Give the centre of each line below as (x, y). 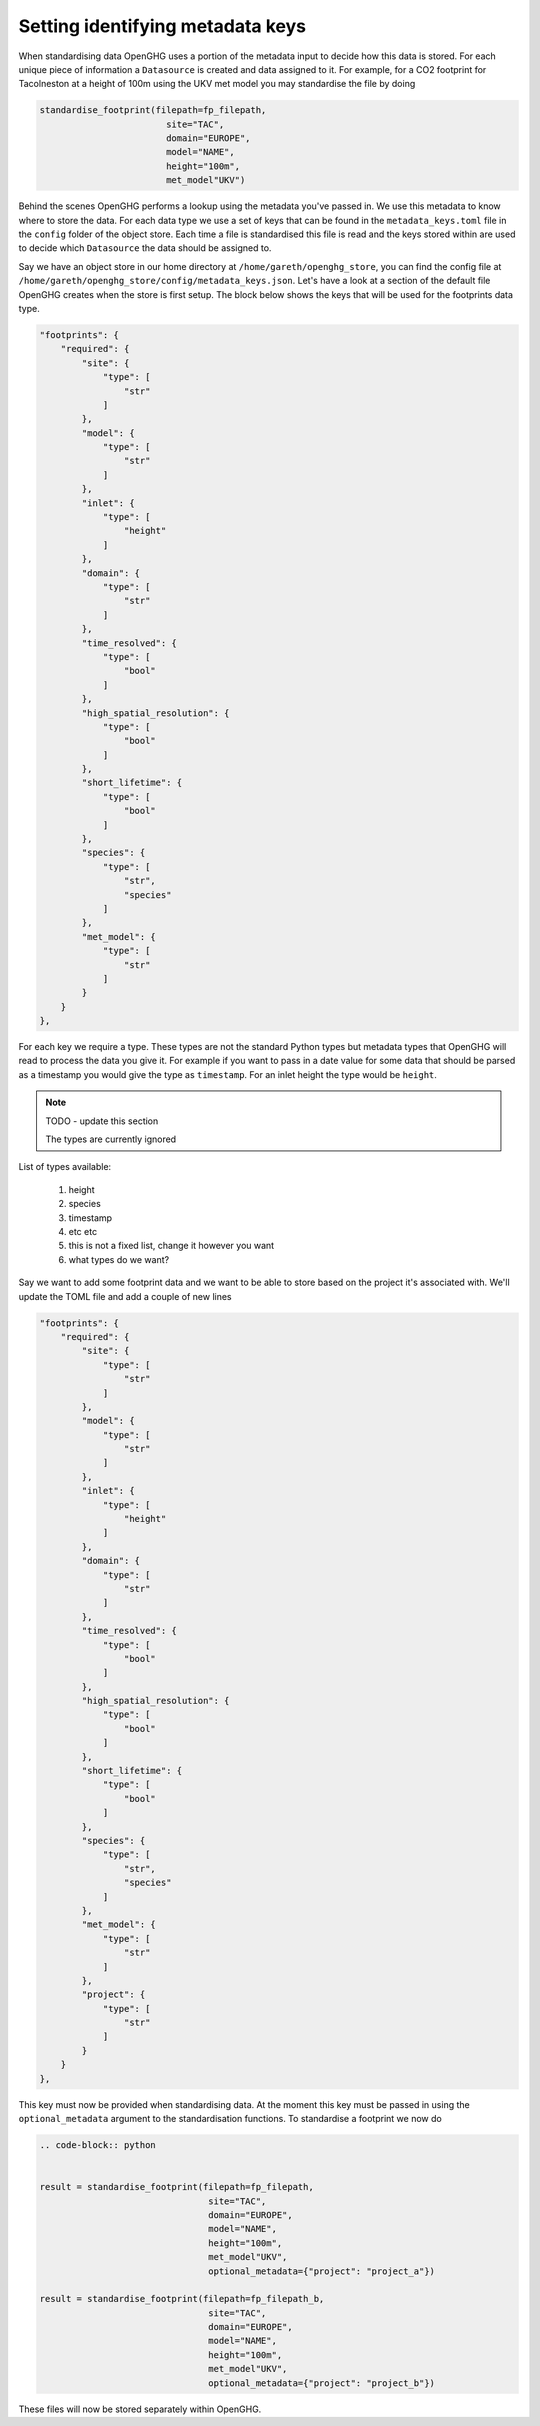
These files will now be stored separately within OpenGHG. (140, 2409)
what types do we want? (119, 1259)
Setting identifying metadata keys (162, 26)
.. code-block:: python (98, 2145)
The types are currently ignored (111, 1139)
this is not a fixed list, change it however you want (171, 1246)
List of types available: (65, 1167)
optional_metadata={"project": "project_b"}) (321, 2383)
